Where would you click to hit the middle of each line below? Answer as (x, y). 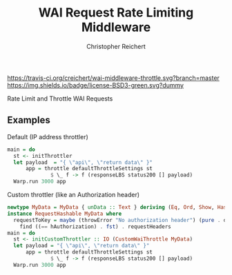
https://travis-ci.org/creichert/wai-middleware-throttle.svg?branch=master (113, 78)
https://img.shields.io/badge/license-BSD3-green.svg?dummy (96, 85)
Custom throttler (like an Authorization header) (74, 195)
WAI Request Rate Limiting (116, 13)
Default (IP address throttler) (48, 136)
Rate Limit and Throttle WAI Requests (60, 99)
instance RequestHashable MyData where (65, 214)
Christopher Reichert (116, 46)
